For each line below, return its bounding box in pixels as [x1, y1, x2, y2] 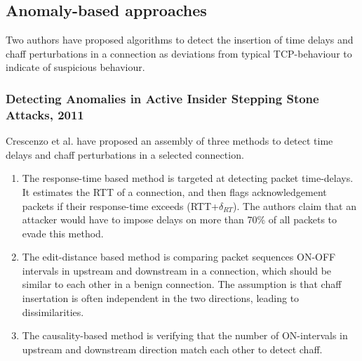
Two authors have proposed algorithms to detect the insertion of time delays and [6, 32, 354, 47]
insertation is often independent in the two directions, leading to [22, 291, 300, 306]
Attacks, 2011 [6, 105, 84, 123]
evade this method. [22, 225, 104, 240]
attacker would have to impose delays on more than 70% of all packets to [22, 212, 337, 227]
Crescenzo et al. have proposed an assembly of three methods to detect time [6, 133, 333, 148]
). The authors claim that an [233, 198, 357, 213]
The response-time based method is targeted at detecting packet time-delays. [22, 171, 354, 185]
